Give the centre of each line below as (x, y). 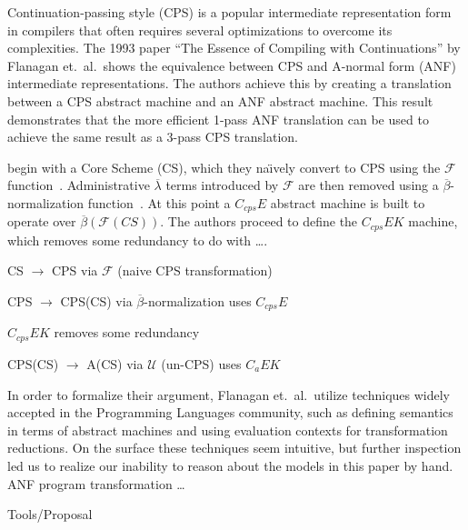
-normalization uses (198, 301)
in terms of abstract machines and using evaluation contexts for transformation (228, 430)
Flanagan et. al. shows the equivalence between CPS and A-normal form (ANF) (232, 65)
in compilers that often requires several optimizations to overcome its (200, 30)
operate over (42, 221)
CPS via (75, 270)
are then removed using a (368, 185)
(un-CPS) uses (201, 363)
